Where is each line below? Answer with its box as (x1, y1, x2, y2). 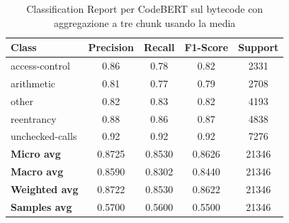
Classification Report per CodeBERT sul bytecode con (26, 1, 263, 16)
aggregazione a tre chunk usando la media (53, 15, 236, 30)
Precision (88, 40, 135, 55)
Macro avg (11, 164, 64, 179)
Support (238, 40, 279, 55)
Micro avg (11, 146, 61, 161)
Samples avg (11, 199, 72, 214)
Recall (144, 40, 175, 55)
